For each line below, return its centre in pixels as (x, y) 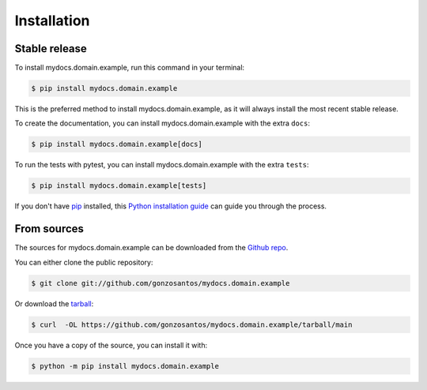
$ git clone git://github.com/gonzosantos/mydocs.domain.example (161, 283)
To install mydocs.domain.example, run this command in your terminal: (130, 68)
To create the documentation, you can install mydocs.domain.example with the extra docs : (162, 123)
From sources (49, 229)
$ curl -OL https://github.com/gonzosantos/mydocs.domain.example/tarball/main (192, 324)
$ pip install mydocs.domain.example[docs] (117, 144)
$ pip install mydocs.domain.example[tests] (119, 186)
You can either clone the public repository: (84, 262)
